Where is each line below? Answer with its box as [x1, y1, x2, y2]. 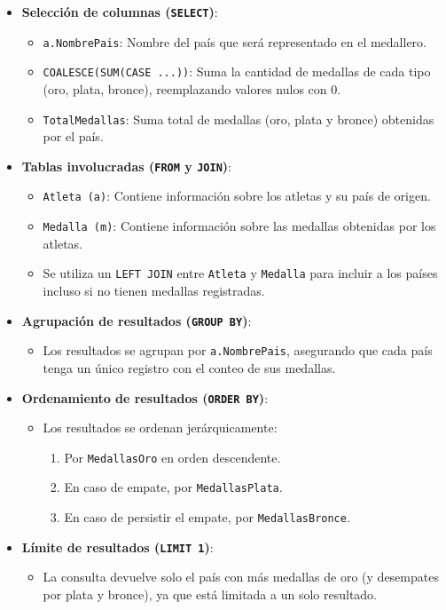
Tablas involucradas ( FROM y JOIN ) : [21, 156, 231, 175]
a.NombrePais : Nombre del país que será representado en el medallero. [43, 32, 426, 51]
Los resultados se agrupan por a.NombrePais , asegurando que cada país [43, 341, 433, 360]
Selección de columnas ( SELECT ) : [21, 3, 218, 20]
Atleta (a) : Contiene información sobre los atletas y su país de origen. [43, 186, 431, 205]
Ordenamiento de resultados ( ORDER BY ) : [21, 388, 269, 407]
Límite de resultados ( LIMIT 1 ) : [21, 537, 214, 556]
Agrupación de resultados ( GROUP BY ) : [21, 311, 252, 329]
